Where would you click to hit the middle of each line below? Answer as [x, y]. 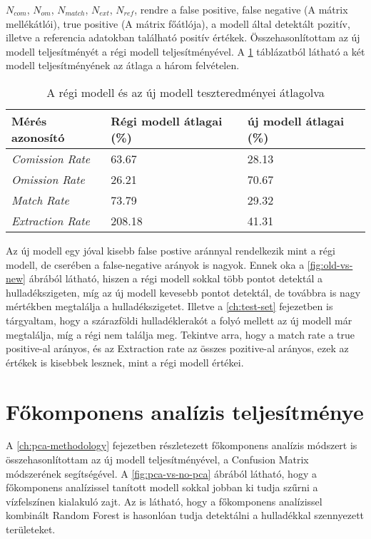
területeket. [31, 529]
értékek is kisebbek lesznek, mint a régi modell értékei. [125, 362]
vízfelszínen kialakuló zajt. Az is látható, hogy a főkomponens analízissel [164, 501]
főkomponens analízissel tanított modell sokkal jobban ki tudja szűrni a [162, 487]
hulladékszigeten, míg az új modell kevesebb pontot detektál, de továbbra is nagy [183, 292]
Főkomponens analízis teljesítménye [185, 411]
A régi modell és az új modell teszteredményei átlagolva [185, 92]
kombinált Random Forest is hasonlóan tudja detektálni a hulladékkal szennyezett [185, 515]
